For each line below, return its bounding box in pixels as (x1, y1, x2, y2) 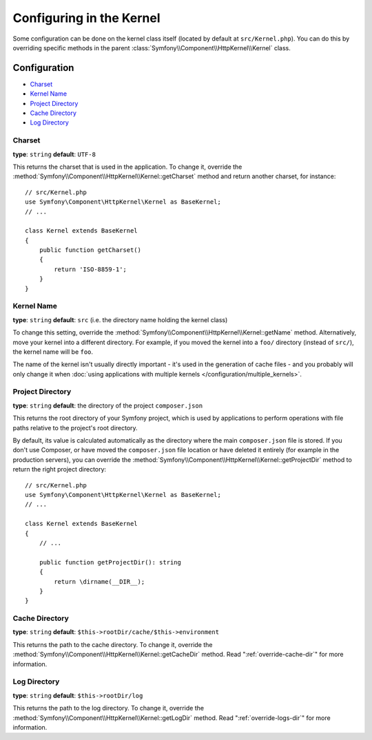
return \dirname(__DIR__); (54, 578, 145, 585)
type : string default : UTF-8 (12, 150, 96, 158)
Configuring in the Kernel (12, 10, 161, 25)
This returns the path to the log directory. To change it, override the (12, 704, 205, 712)
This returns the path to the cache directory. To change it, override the (12, 640, 213, 648)
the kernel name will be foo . (12, 348, 93, 356)
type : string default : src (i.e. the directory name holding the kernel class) (12, 315, 228, 324)
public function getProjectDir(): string (39, 558, 182, 566)
